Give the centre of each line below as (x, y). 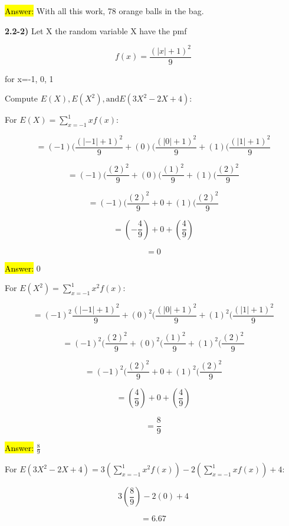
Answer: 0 (23, 268)
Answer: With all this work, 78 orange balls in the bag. (104, 11)
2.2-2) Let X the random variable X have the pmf (96, 30)
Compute (21, 98)
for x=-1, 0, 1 (29, 78)
